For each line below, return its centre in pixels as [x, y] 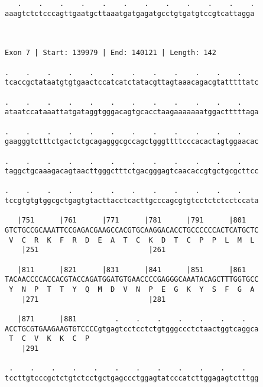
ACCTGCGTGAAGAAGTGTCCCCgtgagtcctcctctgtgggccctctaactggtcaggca [132, 329]
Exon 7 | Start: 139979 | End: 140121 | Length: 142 [111, 53]
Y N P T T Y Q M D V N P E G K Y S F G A [132, 290]
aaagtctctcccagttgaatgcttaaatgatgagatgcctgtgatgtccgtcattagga [130, 13]
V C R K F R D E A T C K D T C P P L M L [132, 240]
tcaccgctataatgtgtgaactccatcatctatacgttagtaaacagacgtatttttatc [132, 83]
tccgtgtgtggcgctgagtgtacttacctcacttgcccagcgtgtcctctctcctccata [132, 201]
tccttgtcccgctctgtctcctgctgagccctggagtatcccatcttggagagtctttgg [132, 378]
